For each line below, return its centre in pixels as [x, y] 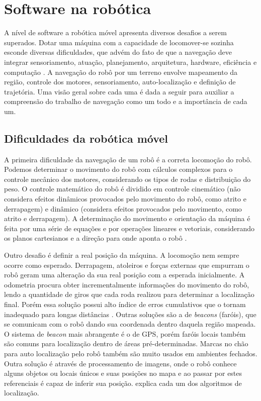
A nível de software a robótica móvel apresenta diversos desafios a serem [115, 32]
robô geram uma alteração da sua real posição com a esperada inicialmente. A [124, 275]
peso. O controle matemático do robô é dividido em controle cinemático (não [122, 189]
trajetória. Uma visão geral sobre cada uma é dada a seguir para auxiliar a [119, 91]
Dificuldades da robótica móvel [86, 138]
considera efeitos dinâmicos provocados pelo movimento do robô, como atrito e [125, 199]
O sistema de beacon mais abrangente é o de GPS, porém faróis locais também [125, 333]
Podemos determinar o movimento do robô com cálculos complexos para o [118, 169]
